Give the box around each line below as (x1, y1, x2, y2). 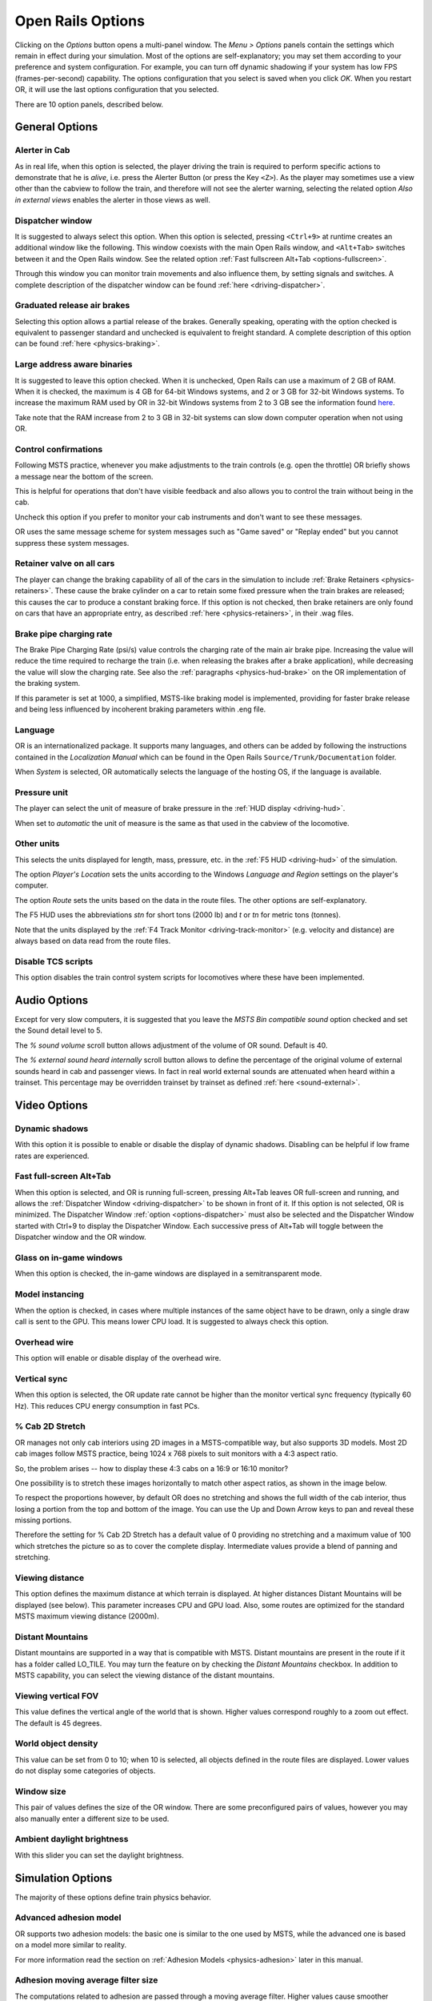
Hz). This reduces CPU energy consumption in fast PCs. (14, 1401, 200, 1410)
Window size (14, 1786, 66, 1797)
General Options (14, 120, 98, 134)
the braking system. (14, 679, 81, 688)
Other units (14, 838, 60, 849)
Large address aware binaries (14, 359, 133, 370)
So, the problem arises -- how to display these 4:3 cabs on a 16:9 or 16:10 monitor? (14, 1463, 288, 1473)
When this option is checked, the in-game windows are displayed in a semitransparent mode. (14, 1269, 322, 1278)
